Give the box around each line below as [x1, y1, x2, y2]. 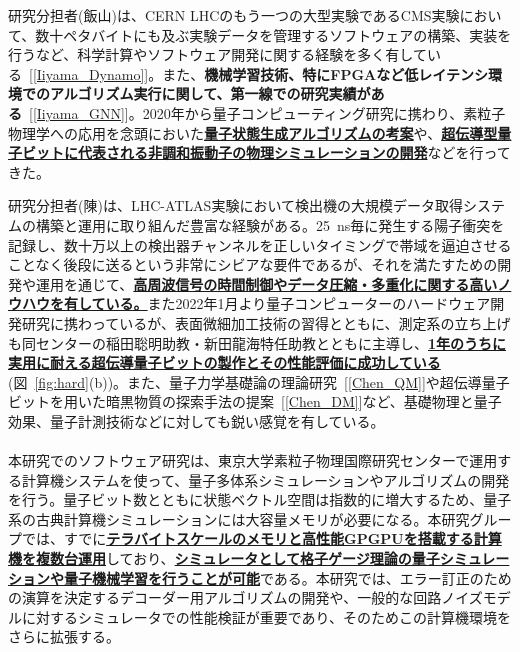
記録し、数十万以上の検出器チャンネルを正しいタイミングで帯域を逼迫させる [8, 234, 512, 255]
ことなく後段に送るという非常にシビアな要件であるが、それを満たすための [8, 254, 498, 275]
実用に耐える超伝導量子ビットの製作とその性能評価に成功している [8, 352, 441, 373]
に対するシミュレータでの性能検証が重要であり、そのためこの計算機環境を [21, 606, 512, 627]
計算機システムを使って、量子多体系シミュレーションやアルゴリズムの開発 [21, 469, 510, 490]
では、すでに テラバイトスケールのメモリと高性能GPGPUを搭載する [21, 528, 474, 549]
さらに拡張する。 [8, 626, 120, 647]
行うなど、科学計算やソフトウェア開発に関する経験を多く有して [8, 44, 427, 65]
